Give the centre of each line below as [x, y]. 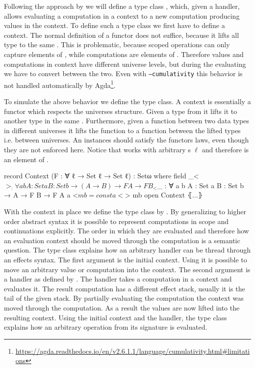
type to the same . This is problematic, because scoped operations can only [117, 44]
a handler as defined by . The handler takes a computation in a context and [118, 279]
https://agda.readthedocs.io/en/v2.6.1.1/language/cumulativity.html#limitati [133, 351]
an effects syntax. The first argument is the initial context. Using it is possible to [126, 259]
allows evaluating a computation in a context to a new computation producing [122, 15]
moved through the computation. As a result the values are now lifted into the [122, 307]
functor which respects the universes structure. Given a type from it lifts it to [121, 111]
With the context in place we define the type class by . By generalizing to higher [125, 211]
